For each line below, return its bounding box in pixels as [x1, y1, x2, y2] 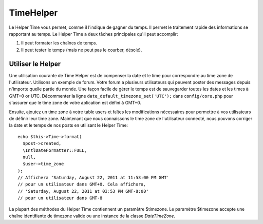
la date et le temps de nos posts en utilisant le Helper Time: [9, 122, 128, 128]
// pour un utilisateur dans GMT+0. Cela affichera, [18, 182, 146, 187]
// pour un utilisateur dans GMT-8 [18, 195, 103, 201]
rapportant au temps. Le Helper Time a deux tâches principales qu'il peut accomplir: [9, 31, 178, 37]
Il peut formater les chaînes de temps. [21, 40, 97, 46]
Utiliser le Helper [9, 60, 61, 68]
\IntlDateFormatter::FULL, [22, 147, 87, 153]
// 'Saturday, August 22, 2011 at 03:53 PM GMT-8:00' [18, 188, 149, 194]
